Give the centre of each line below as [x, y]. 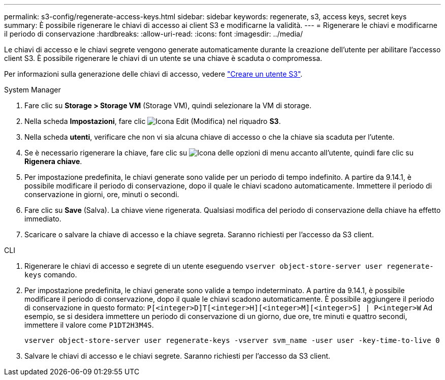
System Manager [33, 90]
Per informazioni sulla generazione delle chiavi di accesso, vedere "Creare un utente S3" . [153, 74]
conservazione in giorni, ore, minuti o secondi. [102, 194]
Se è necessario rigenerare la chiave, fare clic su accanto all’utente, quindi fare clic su [219, 153]
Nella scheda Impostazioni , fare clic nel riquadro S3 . [153, 121]
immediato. [43, 219]
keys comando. [51, 275]
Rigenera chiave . [53, 161]
